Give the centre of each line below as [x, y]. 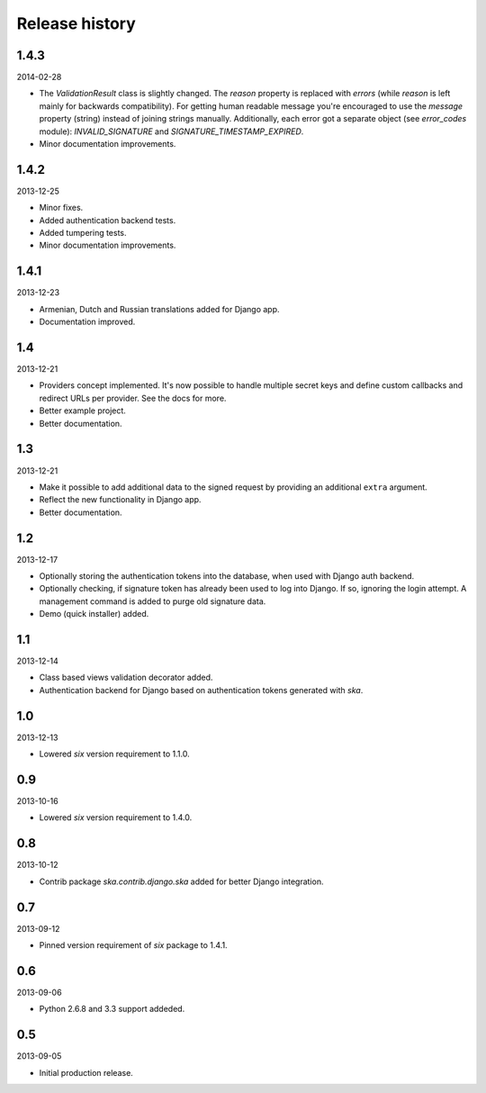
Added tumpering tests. [83, 233]
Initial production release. [86, 1072]
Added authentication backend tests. [108, 220]
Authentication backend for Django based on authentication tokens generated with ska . [201, 690]
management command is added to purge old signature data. [153, 601]
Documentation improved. [87, 322]
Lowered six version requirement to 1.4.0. [116, 817]
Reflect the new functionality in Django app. [120, 500]
